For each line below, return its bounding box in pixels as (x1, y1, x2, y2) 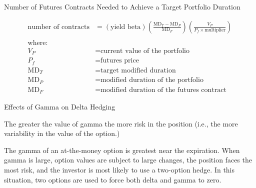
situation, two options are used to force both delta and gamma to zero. (4, 174, 221, 184)
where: (27, 39, 48, 46)
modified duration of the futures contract (100, 86, 226, 93)
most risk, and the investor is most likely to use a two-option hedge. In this (4, 164, 235, 175)
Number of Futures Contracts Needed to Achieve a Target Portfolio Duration (4, 1, 240, 11)
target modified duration (100, 66, 176, 74)
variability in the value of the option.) (4, 128, 120, 138)
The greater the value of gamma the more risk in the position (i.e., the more (4, 118, 238, 128)
